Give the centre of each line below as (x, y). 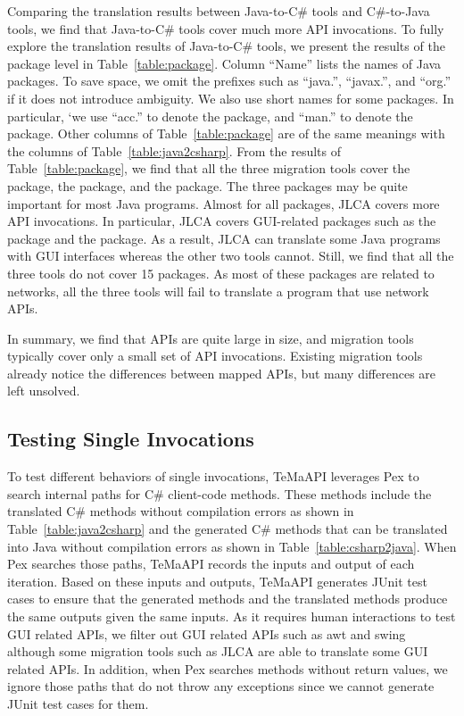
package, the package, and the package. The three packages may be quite (207, 185)
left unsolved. (44, 391)
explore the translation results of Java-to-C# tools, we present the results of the (226, 46)
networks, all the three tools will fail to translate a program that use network (218, 291)
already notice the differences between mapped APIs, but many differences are (222, 373)
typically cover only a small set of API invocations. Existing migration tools (215, 356)
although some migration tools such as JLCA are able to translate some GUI (218, 651)
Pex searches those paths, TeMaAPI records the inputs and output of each (211, 564)
